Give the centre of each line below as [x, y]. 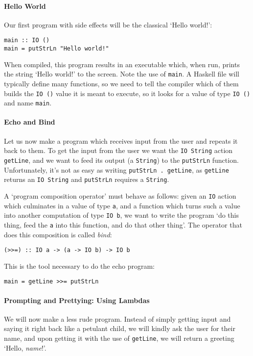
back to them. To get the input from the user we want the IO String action [118, 150]
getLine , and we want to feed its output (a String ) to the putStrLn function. [121, 160]
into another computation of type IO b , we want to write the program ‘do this [121, 215]
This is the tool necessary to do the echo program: [79, 266]
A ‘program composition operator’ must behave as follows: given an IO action [120, 195]
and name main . [28, 103]
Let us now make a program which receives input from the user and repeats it [121, 140]
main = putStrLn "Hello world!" [57, 49]
